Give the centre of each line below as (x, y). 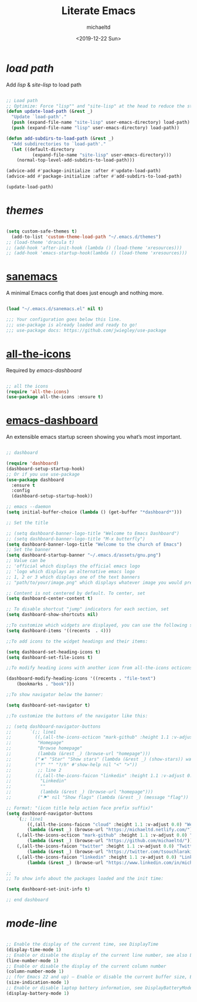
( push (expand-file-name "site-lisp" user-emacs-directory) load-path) (101, 122)
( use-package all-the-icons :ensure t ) (55, 397)
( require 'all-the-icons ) (38, 392)
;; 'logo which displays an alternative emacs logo (70, 571)
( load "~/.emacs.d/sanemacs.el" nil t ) (55, 309)
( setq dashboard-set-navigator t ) (48, 705)
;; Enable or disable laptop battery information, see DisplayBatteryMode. (101, 988)
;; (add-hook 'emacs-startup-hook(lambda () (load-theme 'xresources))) (97, 253)
